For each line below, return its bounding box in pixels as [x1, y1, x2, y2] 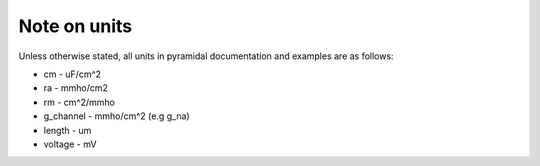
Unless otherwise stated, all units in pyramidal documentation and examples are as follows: [18, 50, 394, 62]
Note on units [18, 15, 133, 37]
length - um [43, 124, 92, 136]
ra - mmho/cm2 [43, 82, 109, 94]
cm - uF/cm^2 [43, 68, 102, 80]
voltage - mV [43, 138, 97, 150]
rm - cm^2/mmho [43, 96, 115, 108]
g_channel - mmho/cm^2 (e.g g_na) [43, 110, 190, 122]
